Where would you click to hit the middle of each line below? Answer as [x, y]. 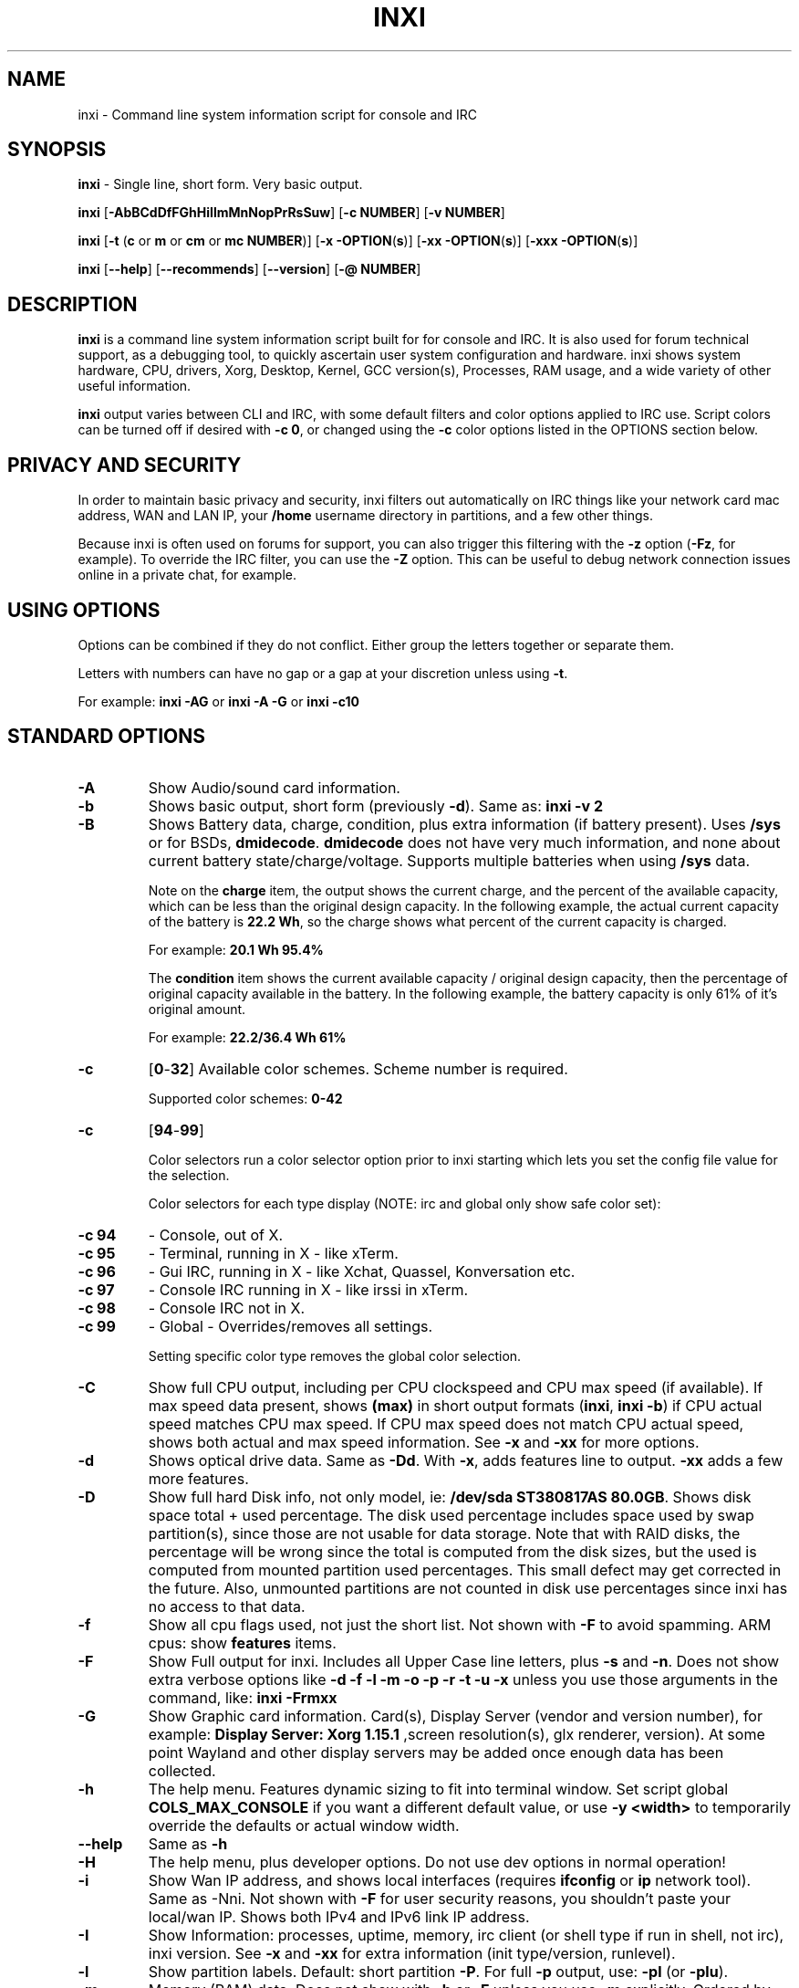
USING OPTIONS [84, 610]
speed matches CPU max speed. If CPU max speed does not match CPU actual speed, [446, 1423]
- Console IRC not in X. [227, 1308]
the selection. [189, 1175]
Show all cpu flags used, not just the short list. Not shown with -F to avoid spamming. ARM [460, 1624]
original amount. [197, 1009]
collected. [182, 1770]
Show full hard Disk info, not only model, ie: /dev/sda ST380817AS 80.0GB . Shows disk [450, 1496]
